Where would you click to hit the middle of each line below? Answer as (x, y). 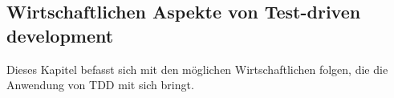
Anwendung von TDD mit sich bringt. (100, 85)
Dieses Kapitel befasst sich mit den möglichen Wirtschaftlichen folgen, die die (197, 69)
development (60, 35)
